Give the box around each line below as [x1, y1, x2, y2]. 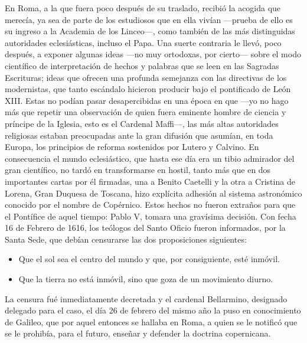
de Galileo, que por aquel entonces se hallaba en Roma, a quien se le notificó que [5, 315, 298, 328]
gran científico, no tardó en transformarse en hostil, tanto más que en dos [5, 164, 271, 176]
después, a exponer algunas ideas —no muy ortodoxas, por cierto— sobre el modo [5, 48, 301, 60]
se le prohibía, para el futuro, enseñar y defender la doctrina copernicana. [5, 327, 271, 339]
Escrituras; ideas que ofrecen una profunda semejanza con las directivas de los [5, 71, 287, 83]
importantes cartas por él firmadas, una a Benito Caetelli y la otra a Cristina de [5, 175, 295, 187]
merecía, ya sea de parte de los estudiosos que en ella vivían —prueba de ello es [5, 13, 293, 25]
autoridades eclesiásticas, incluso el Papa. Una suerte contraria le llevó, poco [5, 36, 282, 48]
